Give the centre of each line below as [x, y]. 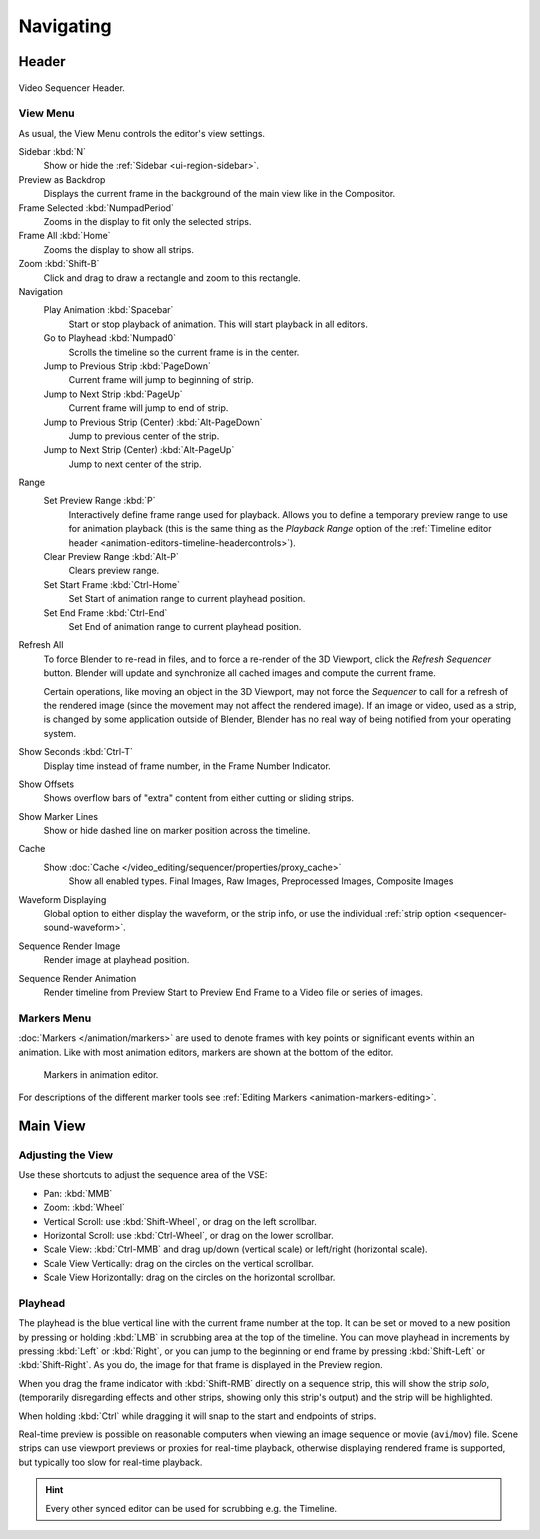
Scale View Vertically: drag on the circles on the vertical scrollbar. [178, 1263]
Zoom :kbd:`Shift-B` [59, 264]
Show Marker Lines [58, 816]
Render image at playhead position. [116, 960]
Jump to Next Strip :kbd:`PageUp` [113, 394]
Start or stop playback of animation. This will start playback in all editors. [218, 324]
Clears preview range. [114, 571]
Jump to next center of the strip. [135, 464]
